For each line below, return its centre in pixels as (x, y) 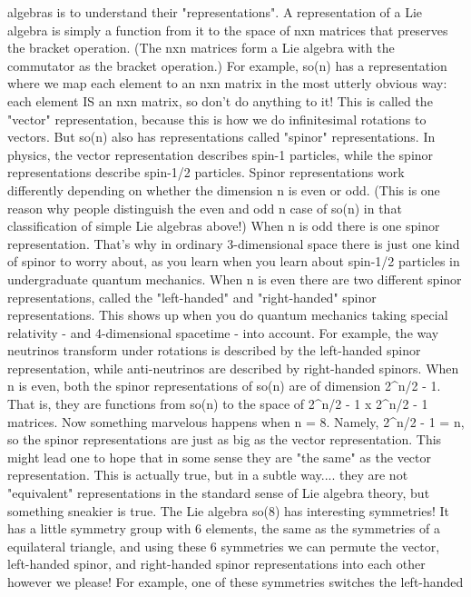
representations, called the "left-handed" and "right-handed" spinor (192, 297)
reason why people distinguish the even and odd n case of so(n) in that (205, 208)
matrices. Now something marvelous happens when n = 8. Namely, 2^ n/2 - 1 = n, (236, 421)
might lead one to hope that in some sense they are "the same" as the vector (220, 457)
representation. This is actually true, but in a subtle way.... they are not (208, 475)
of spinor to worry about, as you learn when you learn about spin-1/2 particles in (234, 261)
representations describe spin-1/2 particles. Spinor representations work (206, 172)
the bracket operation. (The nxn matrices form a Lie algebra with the (201, 48)
